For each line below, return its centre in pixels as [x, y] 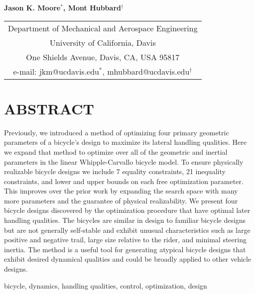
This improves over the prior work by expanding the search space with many [121, 191]
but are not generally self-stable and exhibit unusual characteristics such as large [127, 230]
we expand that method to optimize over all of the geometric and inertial [116, 151]
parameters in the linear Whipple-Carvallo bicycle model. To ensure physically [124, 161]
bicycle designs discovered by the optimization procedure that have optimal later [127, 210]
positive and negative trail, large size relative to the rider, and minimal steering [125, 240]
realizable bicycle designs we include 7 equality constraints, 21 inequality [115, 171]
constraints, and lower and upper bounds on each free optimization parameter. [124, 181]
